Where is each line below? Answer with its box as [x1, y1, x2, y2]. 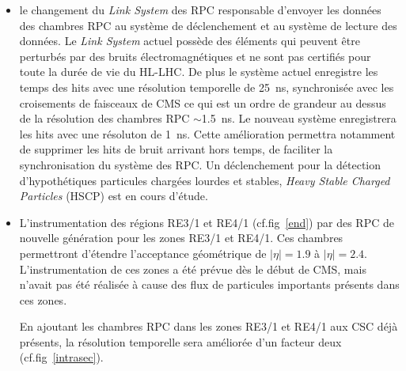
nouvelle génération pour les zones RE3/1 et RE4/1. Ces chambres [19, 229, 343, 246]
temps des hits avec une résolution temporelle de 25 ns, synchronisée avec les [19, 78, 394, 95]
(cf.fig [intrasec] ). [19, 349, 104, 365]
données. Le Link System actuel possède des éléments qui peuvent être [19, 32, 360, 49]
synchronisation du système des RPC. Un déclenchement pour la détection [19, 156, 381, 172]
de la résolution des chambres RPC [19, 110, 190, 127]
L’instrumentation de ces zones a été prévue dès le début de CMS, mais [19, 260, 366, 277]
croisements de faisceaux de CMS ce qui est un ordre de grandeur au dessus [19, 94, 386, 111]
